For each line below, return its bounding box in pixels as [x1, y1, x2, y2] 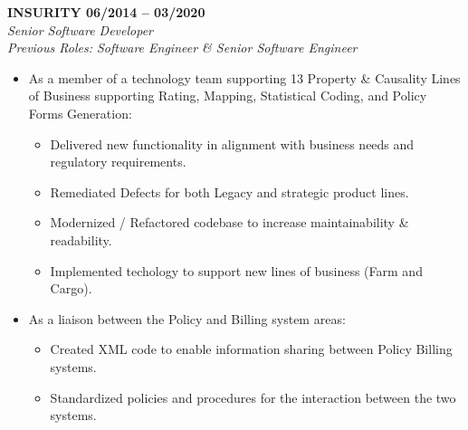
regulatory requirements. [50, 152, 186, 171]
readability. [50, 230, 112, 249]
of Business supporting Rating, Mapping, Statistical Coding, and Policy [28, 86, 427, 105]
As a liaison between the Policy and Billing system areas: [28, 309, 346, 328]
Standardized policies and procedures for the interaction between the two [50, 387, 456, 406]
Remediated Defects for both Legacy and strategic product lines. [50, 182, 409, 201]
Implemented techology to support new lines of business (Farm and [50, 261, 423, 280]
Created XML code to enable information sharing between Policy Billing [50, 339, 453, 358]
